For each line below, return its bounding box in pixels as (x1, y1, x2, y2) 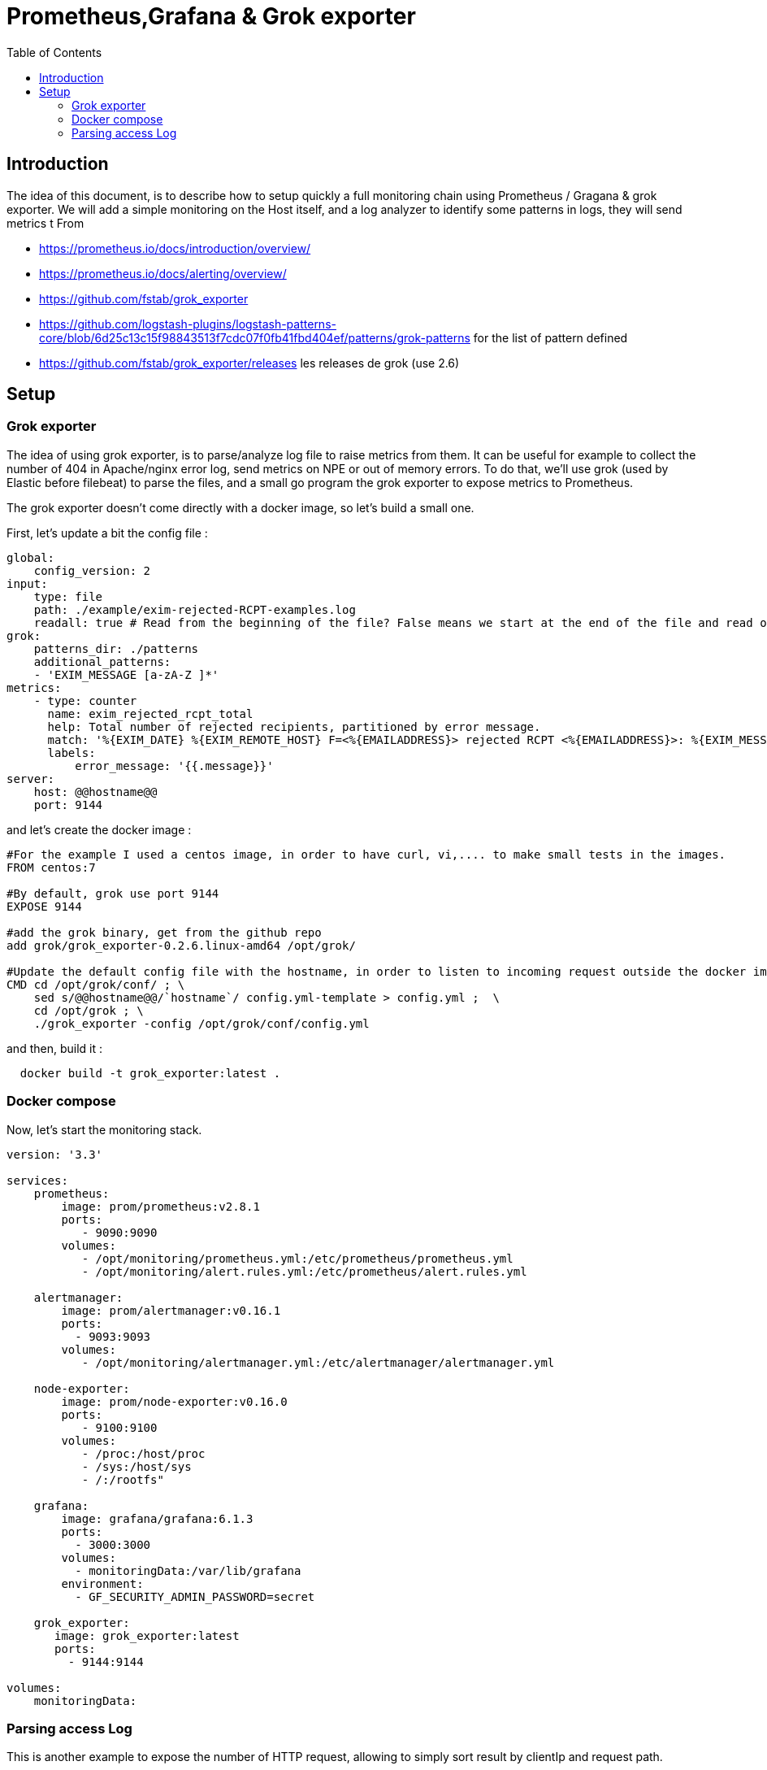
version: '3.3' (6, 1147, 103, 1161)
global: (6, 550, 55, 564)
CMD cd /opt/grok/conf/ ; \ (6, 977, 185, 991)
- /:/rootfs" (81, 1472, 164, 1486)
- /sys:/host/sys (81, 1459, 192, 1473)
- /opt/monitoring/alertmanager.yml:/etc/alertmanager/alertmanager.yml (81, 1355, 555, 1369)
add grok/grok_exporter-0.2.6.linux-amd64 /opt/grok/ (6, 938, 356, 952)
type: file (33, 589, 103, 603)
